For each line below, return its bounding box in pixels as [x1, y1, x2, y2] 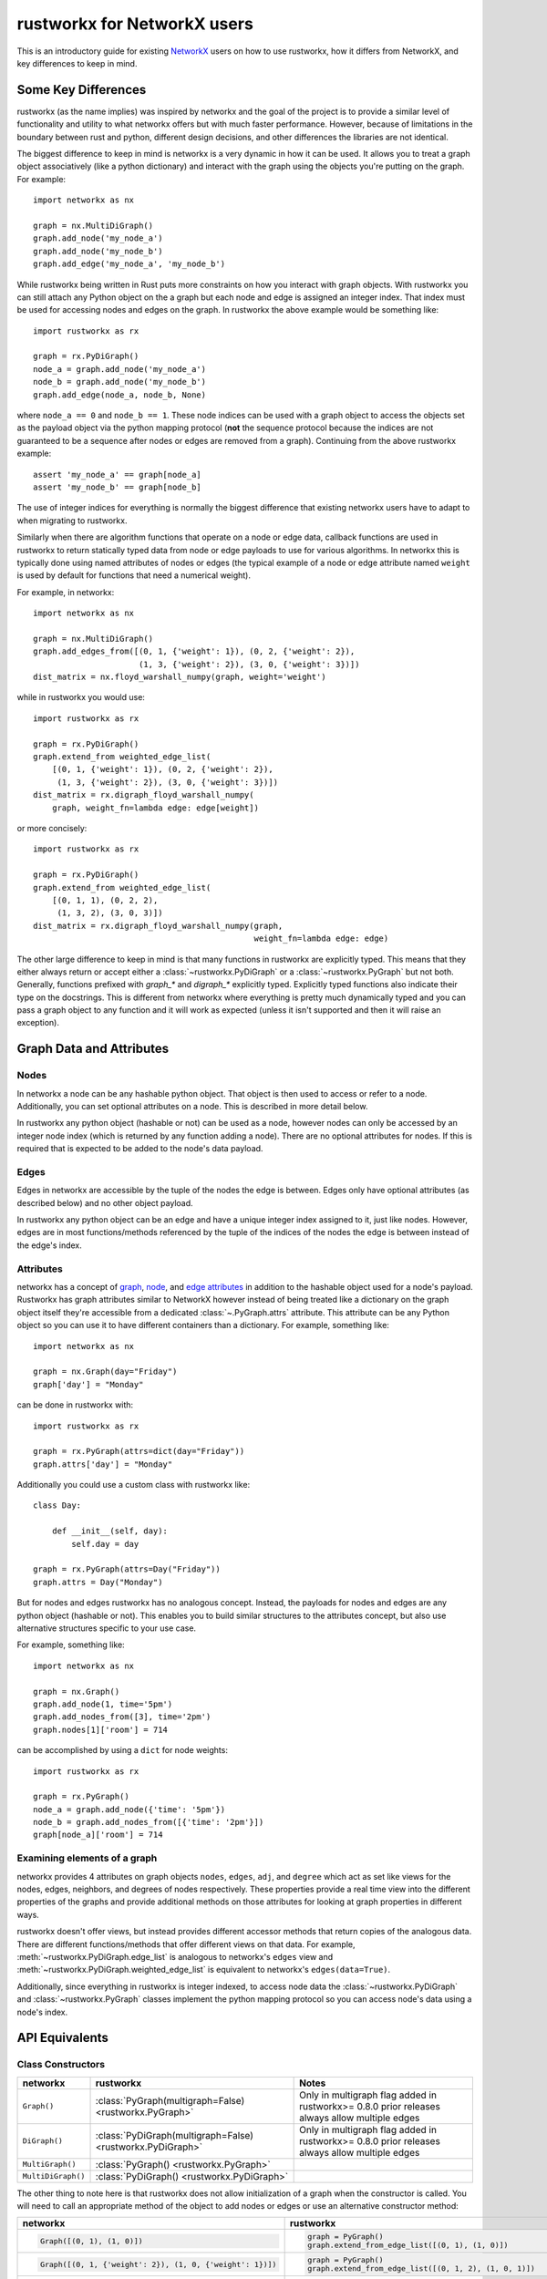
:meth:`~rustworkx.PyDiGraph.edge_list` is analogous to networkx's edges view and [16, 1951, 334, 1962]
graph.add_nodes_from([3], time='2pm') [33, 1712, 212, 1722]
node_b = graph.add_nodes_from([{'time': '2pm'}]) [33, 1817, 264, 1828]
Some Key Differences [16, 82, 147, 98]
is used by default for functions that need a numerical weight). [16, 570, 251, 581]
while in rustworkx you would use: [16, 692, 146, 703]
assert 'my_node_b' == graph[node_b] [33, 482, 202, 492]
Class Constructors [16, 2058, 105, 2071]
